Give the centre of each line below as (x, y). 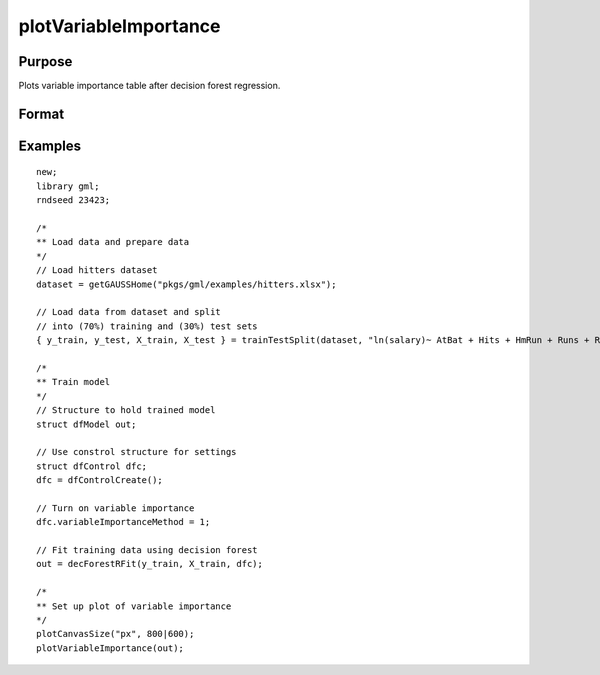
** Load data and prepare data (113, 242)
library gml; (68, 186)
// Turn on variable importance (115, 508)
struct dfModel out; (86, 424)
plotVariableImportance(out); (110, 648)
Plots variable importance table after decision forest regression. (149, 86)
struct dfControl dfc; (92, 466)
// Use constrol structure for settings (136, 452)
